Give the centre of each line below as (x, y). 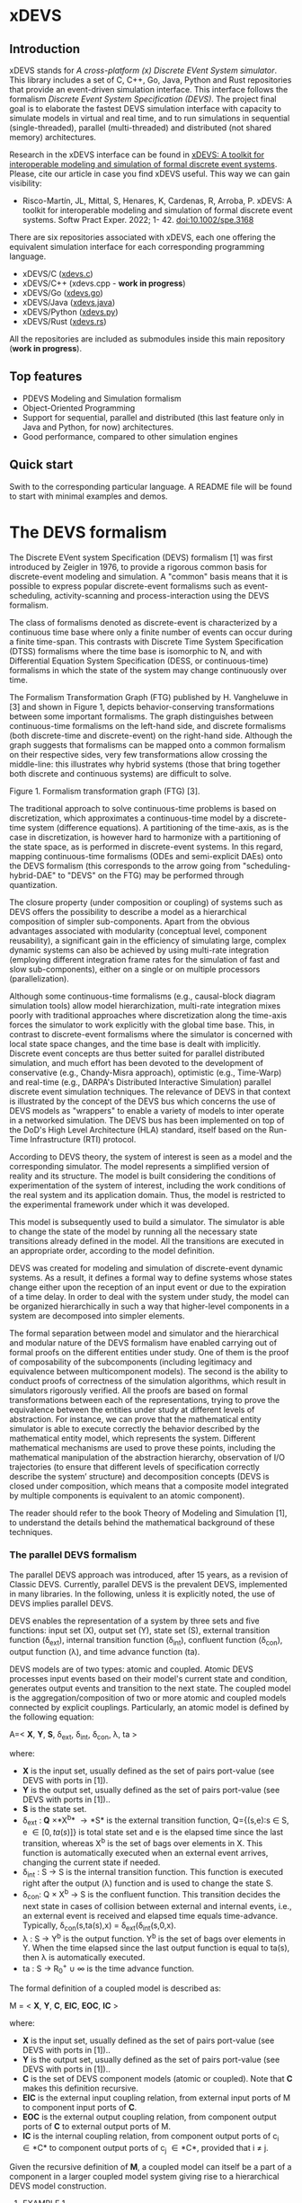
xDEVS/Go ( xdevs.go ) (62, 293)
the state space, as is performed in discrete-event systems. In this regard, (146, 847)
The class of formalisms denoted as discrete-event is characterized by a (143, 622)
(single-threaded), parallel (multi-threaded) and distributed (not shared (141, 128)
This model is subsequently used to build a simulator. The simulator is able (147, 1221)
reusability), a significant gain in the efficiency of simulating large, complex (148, 940)
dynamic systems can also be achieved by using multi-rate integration (139, 950)
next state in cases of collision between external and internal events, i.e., (157, 1905)
